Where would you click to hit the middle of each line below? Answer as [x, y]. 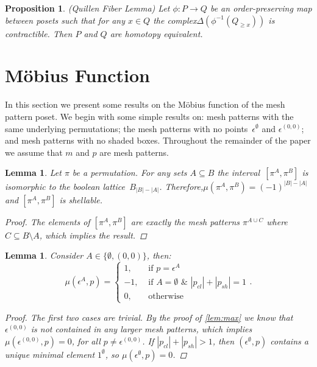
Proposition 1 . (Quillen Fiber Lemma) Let [87, 8]
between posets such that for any [65, 20]
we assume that [34, 152]
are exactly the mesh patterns [185, 221]
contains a [289, 341]
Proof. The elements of [48, 221]
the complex [175, 20]
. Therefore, [181, 186]
